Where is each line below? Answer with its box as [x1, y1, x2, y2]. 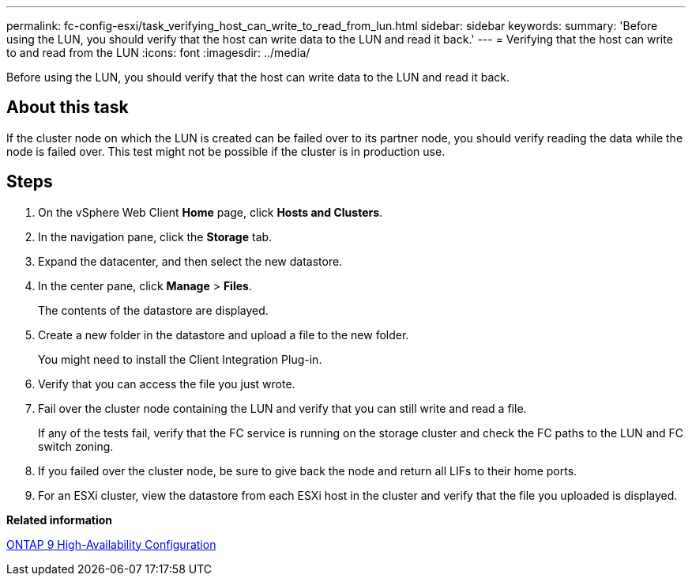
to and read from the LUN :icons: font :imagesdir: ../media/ [6, 46, 310, 59]
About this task [6, 97, 129, 118]
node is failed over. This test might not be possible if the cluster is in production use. [6, 144, 446, 158]
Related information [6, 512, 113, 527]
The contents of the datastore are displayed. [38, 303, 269, 317]
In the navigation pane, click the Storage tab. [38, 229, 273, 244]
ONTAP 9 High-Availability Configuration [6, 537, 216, 551]
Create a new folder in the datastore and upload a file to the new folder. [38, 327, 409, 342]
